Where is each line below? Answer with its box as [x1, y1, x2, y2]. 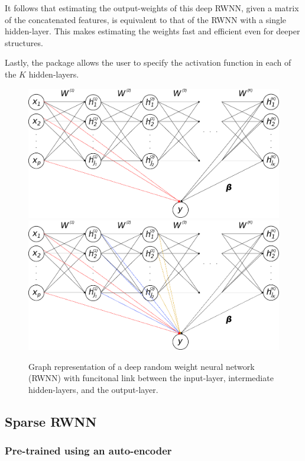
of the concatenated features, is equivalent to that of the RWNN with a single [5, 13, 287, 25]
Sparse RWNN [5, 412, 97, 430]
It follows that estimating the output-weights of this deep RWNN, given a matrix [5, 2, 299, 14]
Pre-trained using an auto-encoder [5, 443, 172, 458]
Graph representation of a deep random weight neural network [28, 360, 255, 372]
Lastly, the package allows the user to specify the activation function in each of [5, 56, 291, 69]
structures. [5, 36, 43, 49]
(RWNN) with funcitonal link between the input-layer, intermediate [28, 372, 274, 384]
